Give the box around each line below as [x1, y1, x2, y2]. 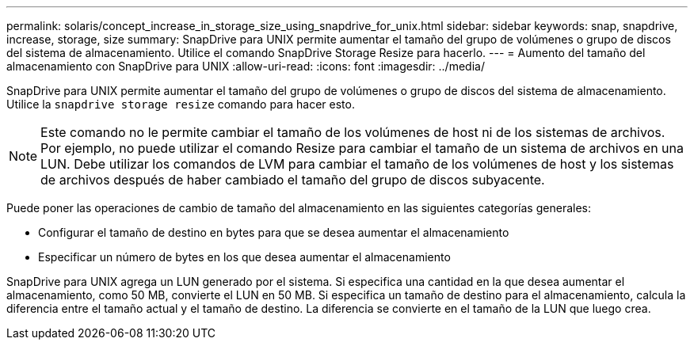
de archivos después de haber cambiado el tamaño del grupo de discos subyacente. [40, 172, 545, 188]
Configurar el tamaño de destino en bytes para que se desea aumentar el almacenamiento [38, 226, 509, 239]
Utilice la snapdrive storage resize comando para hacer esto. [6, 97, 355, 111]
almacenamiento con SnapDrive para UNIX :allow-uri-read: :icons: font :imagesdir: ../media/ [6, 59, 485, 73]
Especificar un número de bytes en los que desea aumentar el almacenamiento [38, 250, 451, 264]
